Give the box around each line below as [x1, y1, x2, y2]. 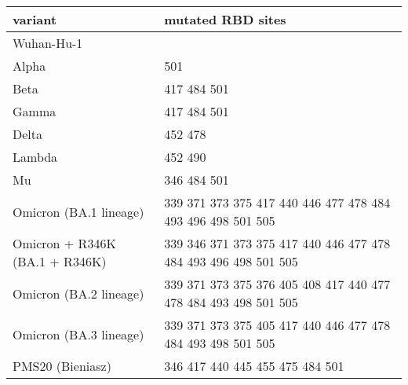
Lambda [13, 148, 58, 166]
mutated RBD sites [164, 10, 286, 28]
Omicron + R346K [13, 234, 116, 252]
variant [13, 10, 57, 28]
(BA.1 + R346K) [13, 252, 107, 270]
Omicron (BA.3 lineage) [13, 324, 144, 343]
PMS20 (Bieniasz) [13, 357, 111, 375]
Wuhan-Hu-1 [13, 34, 83, 52]
